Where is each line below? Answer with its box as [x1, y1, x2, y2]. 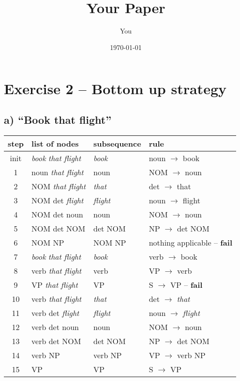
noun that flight [31, 166, 84, 178]
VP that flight [31, 279, 78, 290]
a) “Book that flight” [4, 112, 112, 127]
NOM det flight [31, 194, 84, 206]
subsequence [93, 137, 141, 149]
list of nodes [31, 137, 79, 149]
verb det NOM [31, 335, 81, 347]
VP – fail [170, 279, 203, 290]
